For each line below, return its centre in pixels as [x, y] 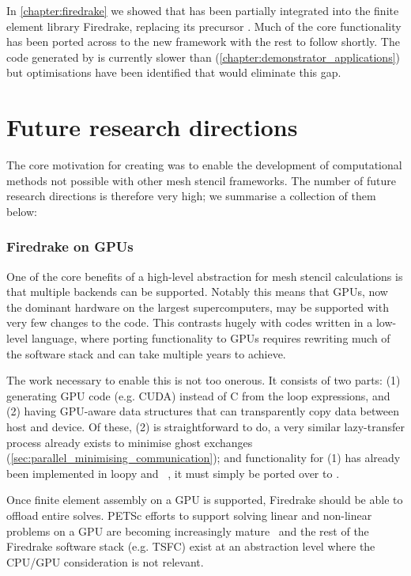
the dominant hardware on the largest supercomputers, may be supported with [198, 307]
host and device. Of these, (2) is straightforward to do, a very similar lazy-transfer [205, 427]
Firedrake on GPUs [70, 246]
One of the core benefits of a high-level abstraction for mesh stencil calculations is [205, 276]
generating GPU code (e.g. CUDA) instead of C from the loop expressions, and [198, 395]
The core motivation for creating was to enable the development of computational [204, 165]
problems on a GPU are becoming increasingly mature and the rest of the [188, 531]
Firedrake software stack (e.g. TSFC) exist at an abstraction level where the [191, 546]
